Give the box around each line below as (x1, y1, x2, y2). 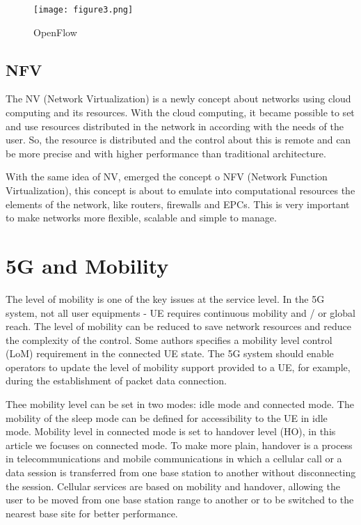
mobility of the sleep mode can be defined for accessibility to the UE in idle (6, 410, 328, 425)
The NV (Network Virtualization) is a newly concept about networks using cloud (6, 91, 351, 106)
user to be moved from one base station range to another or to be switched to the (6, 492, 354, 507)
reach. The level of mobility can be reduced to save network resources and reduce (6, 319, 352, 334)
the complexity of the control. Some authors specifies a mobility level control (6, 332, 332, 347)
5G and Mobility (6, 251, 169, 279)
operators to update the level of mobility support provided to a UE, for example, (6, 359, 351, 374)
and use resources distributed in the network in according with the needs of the (6, 118, 344, 133)
